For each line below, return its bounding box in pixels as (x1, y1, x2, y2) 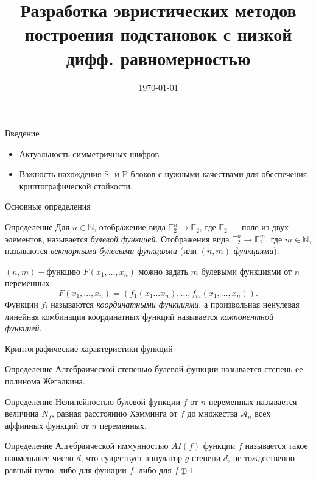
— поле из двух (230, 221, 289, 233)
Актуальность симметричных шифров (19, 147, 160, 160)
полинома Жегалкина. (5, 375, 85, 387)
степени (191, 451, 221, 464)
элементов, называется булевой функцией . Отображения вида (5, 232, 230, 245)
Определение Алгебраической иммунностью (5, 439, 169, 452)
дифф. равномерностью (66, 45, 251, 70)
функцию (46, 264, 80, 277)
